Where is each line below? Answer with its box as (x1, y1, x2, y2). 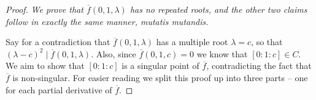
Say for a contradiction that (6, 35, 110, 48)
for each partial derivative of (6, 83, 112, 96)
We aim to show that (6, 59, 85, 72)
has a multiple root (156, 35, 228, 48)
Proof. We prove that (6, 3, 83, 15)
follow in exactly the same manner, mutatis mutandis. (6, 15, 209, 27)
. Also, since (91, 47, 136, 60)
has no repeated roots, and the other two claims (129, 3, 307, 15)
